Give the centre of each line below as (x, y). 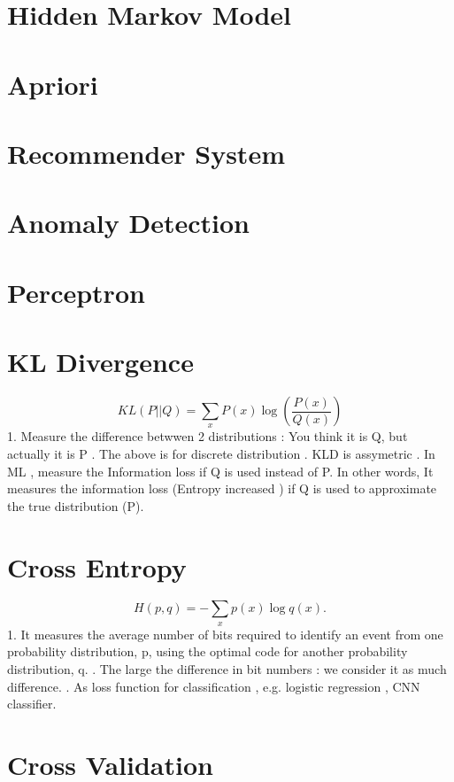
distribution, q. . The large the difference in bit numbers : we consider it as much (227, 669)
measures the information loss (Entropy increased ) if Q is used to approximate (222, 488)
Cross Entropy (97, 566)
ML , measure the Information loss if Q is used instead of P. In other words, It (220, 471)
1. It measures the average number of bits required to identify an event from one (225, 634)
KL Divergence (100, 362)
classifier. (32, 704)
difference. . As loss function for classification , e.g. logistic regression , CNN (214, 686)
